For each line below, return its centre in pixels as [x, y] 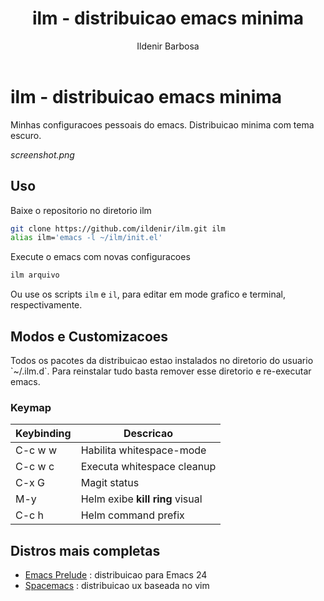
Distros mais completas [85, 550]
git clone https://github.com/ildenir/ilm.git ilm [118, 228]
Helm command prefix [132, 515]
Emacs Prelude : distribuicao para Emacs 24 [116, 575]
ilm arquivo [35, 275]
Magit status [110, 483]
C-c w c [35, 467]
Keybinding [43, 434]
